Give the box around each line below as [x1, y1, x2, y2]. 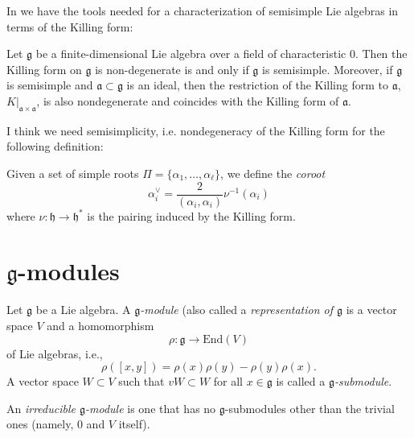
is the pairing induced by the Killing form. [87, 207, 296, 224]
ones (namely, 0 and [6, 415, 105, 432]
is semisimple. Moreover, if [262, 60, 393, 77]
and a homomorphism [47, 316, 154, 333]
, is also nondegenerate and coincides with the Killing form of [36, 92, 339, 109]
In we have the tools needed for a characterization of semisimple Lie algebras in [6, 2, 399, 19]
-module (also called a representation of [140, 301, 333, 318]
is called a [276, 373, 326, 390]
